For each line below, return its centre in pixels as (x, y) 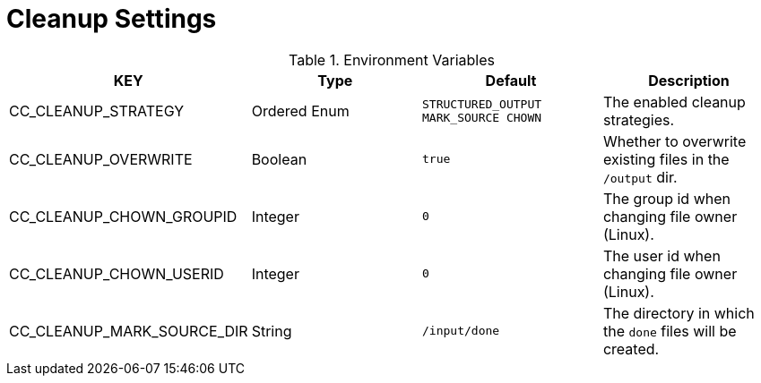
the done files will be (670, 331)
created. (631, 349)
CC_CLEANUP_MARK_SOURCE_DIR (129, 331)
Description (689, 80)
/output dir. (640, 177)
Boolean (279, 159)
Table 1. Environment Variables (392, 60)
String (272, 331)
